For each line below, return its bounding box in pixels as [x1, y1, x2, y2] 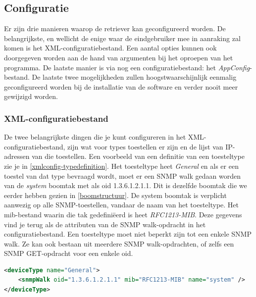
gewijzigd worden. [4, 91, 58, 101]
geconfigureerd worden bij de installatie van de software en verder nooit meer [4, 81, 238, 92]
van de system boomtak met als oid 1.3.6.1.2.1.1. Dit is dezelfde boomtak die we [4, 180, 247, 191]
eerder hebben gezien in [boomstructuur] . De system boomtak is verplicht [4, 190, 227, 200]
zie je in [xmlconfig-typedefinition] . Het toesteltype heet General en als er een [4, 160, 239, 171]
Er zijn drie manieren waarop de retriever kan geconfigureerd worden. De [4, 23, 226, 34]
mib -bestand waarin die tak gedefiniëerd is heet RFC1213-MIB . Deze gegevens [4, 209, 242, 219]
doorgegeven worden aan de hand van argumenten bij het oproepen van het [4, 52, 233, 62]
